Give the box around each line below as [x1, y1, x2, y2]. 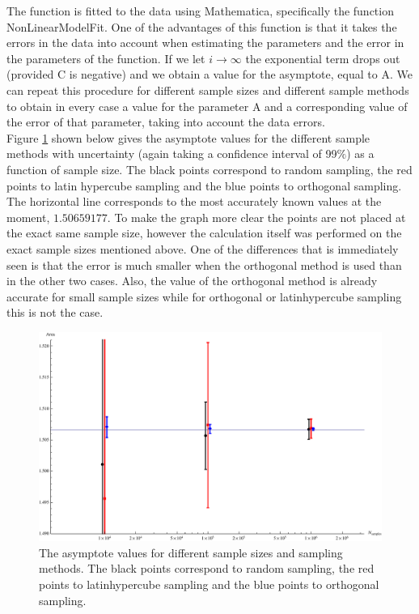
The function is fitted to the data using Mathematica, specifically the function [6, 2, 394, 19]
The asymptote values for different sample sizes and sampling [39, 544, 343, 561]
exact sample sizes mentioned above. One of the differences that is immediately [6, 240, 399, 257]
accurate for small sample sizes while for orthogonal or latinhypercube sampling [6, 288, 402, 305]
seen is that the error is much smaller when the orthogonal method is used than [6, 256, 402, 273]
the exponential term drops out [245, 49, 400, 66]
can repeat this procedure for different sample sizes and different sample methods [6, 81, 409, 98]
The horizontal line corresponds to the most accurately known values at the [6, 193, 382, 210]
